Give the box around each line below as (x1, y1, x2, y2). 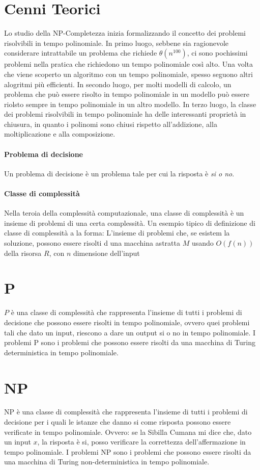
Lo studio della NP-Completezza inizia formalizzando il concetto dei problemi (4, 28, 246, 38)
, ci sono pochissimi (187, 47, 248, 58)
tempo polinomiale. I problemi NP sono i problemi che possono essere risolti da (4, 446, 251, 457)
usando (191, 238, 214, 248)
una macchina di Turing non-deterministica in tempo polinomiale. (4, 456, 210, 467)
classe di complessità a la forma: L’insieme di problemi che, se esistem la (4, 227, 230, 238)
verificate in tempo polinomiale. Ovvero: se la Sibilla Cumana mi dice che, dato (4, 426, 252, 437)
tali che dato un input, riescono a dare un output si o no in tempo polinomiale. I (4, 327, 256, 337)
